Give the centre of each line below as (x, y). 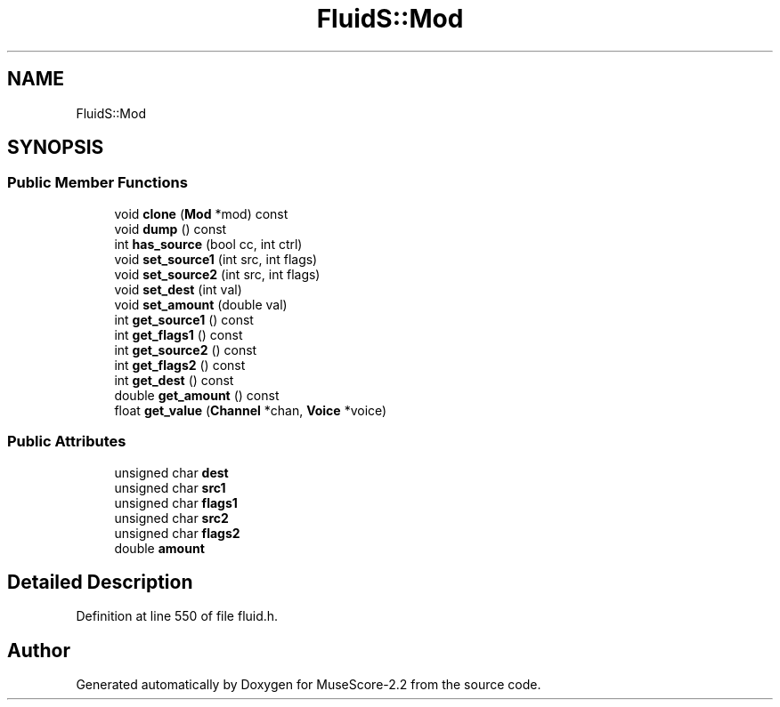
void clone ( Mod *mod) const (201, 213)
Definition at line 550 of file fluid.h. (177, 616)
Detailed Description (100, 582)
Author (39, 650)
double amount (159, 548)
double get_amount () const (197, 395)
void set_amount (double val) (201, 304)
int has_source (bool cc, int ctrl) (208, 244)
